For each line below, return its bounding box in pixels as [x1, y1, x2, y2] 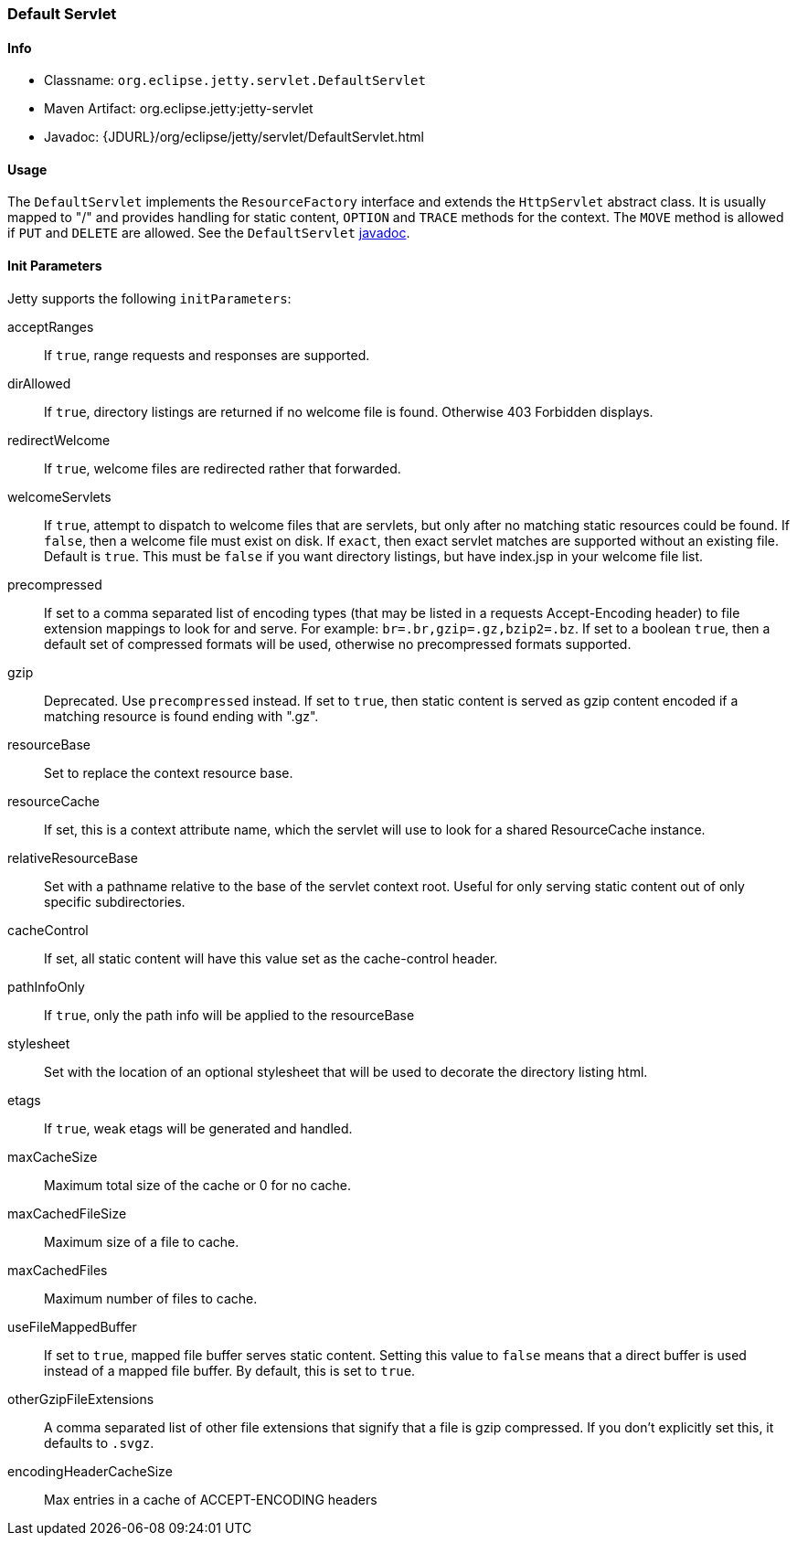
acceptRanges [7, 318, 94, 335]
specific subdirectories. [44, 893, 186, 910]
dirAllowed [7, 375, 71, 391]
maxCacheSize [7, 1148, 98, 1165]
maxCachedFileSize [7, 1205, 127, 1221]
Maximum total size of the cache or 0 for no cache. [44, 1176, 352, 1193]
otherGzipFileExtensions [7, 1390, 154, 1407]
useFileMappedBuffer [7, 1318, 137, 1335]
